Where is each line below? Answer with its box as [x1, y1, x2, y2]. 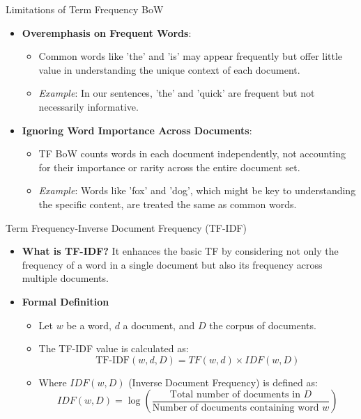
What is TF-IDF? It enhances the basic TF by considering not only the [22, 244, 339, 258]
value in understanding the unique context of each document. [38, 62, 300, 77]
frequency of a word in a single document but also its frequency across [22, 257, 323, 271]
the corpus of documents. [209, 317, 316, 332]
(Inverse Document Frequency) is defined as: [128, 374, 318, 389]
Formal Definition [22, 294, 109, 308]
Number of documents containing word [152, 402, 319, 413]
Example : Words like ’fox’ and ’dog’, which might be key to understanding [38, 183, 356, 198]
